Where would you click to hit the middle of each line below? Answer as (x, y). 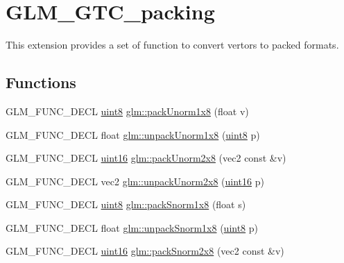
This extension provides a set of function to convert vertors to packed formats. (172, 45)
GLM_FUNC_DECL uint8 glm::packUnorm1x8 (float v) (127, 111)
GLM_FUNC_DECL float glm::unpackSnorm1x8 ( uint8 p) (132, 227)
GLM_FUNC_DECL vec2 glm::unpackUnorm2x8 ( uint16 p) (135, 181)
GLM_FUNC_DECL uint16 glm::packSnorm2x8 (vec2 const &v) (145, 251)
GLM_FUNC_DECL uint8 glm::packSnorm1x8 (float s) (126, 204)
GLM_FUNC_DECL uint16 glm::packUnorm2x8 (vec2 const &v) (146, 158)
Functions (41, 82)
